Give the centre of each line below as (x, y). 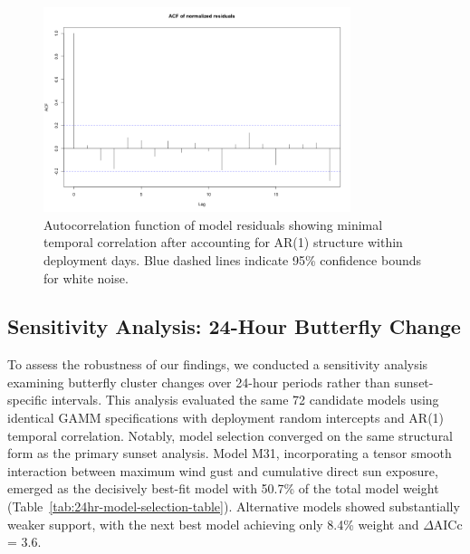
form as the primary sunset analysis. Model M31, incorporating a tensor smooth (230, 453)
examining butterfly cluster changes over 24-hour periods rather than (199, 382)
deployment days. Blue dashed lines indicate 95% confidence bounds (233, 259)
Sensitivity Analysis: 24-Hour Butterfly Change (234, 326)
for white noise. (86, 277)
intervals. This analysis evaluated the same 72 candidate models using (245, 400)
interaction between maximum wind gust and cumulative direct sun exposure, (223, 470)
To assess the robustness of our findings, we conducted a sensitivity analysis (218, 364)
